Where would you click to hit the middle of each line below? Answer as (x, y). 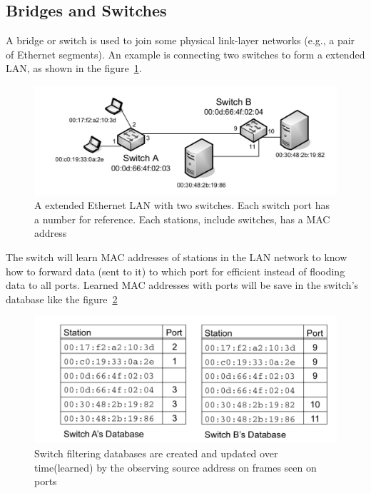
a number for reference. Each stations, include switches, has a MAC (182, 219)
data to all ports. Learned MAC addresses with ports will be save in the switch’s (182, 285)
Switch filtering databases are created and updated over (156, 453)
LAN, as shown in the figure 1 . (74, 68)
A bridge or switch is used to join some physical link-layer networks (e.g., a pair (181, 40)
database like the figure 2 (62, 299)
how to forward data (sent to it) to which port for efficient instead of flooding (176, 271)
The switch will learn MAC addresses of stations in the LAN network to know (177, 256)
